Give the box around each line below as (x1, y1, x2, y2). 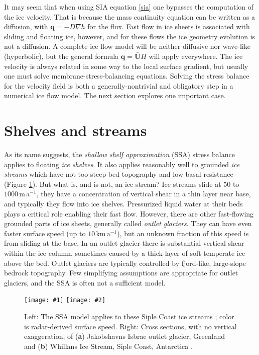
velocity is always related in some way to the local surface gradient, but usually (4, 60, 248, 71)
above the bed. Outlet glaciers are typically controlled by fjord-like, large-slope (4, 257, 246, 268)
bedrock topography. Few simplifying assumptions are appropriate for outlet (4, 267, 238, 278)
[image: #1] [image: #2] (24, 297, 106, 304)
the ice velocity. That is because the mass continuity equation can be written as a (4, 11, 255, 22)
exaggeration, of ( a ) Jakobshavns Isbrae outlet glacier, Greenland (24, 331, 225, 341)
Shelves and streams (4, 120, 147, 140)
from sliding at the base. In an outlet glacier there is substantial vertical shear (4, 238, 244, 248)
